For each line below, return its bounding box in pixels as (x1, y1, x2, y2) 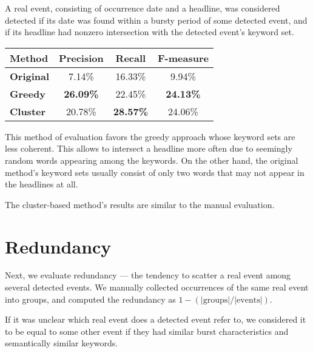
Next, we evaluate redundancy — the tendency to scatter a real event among (5, 269, 291, 281)
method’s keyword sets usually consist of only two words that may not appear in (5, 166, 305, 178)
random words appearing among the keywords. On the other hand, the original (5, 153, 298, 166)
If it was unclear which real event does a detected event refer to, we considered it (5, 313, 306, 326)
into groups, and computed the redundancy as (5, 292, 176, 305)
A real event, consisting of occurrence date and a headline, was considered (5, 2, 280, 14)
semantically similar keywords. (5, 337, 118, 349)
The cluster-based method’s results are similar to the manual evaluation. (5, 198, 275, 210)
